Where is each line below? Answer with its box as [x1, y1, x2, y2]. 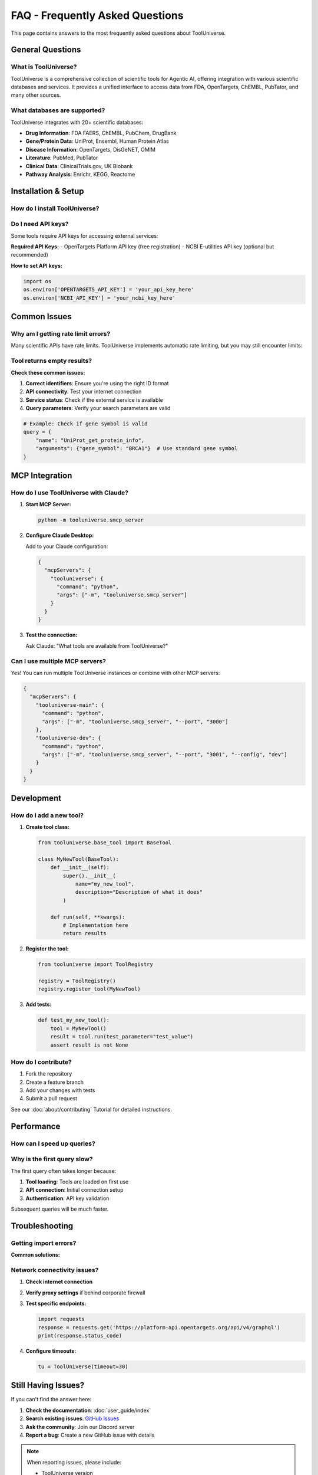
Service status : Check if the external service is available [25, 396, 163, 404]
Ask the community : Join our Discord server [25, 1423, 135, 1430]
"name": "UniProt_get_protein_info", [35, 437, 145, 444]
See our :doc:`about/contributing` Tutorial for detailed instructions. [11, 1106, 173, 1113]
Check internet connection [25, 1278, 93, 1286]
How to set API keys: [11, 262, 63, 269]
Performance [11, 1121, 61, 1131]
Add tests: [25, 1001, 52, 1008]
